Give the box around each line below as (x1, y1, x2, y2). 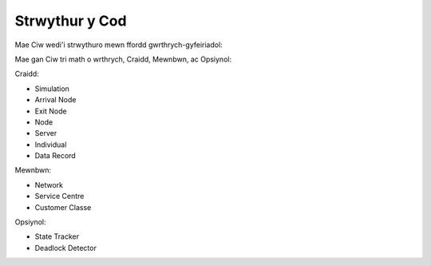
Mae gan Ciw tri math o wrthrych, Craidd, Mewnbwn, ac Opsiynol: (14, 54, 231, 64)
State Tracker (34, 232, 80, 241)
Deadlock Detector (34, 243, 97, 252)
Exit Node (34, 106, 67, 116)
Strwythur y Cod (14, 12, 127, 30)
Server (34, 129, 57, 138)
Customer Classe (34, 202, 92, 212)
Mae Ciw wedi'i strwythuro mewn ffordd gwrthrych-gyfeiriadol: (14, 40, 223, 50)
